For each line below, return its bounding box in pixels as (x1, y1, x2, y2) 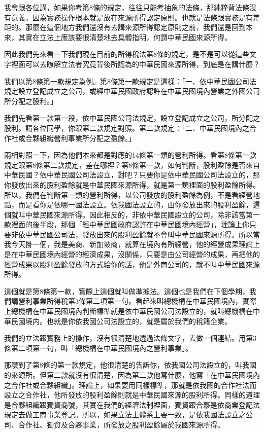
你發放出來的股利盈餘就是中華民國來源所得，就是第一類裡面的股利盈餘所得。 (4, 179, 260, 190)
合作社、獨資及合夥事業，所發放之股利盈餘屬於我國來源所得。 (18, 419, 224, 429)
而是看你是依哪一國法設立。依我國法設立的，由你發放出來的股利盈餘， (18, 199, 253, 210)
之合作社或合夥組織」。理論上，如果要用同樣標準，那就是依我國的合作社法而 (4, 379, 256, 390)
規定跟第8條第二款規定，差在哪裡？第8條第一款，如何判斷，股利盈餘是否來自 (4, 159, 260, 170)
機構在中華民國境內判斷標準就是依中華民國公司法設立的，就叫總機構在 (18, 306, 253, 316)
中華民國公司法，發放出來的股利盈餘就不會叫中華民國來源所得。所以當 (25, 229, 260, 239)
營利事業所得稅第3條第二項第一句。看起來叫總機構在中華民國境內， (18, 296, 242, 306)
